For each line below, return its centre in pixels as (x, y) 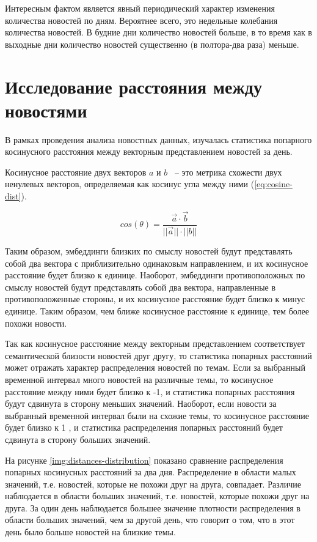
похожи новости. (36, 323)
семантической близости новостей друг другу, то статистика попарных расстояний (158, 355)
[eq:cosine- (273, 184)
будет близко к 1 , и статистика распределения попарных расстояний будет (144, 427)
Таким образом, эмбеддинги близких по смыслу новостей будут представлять (149, 251)
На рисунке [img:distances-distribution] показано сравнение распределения (144, 460)
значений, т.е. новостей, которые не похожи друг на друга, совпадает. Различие (153, 484)
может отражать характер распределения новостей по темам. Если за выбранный (155, 367)
